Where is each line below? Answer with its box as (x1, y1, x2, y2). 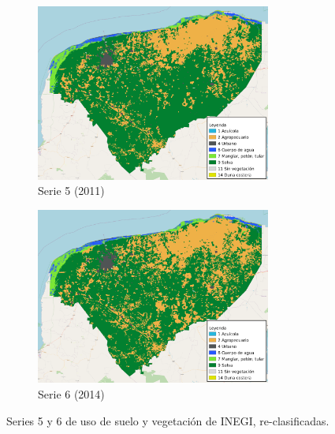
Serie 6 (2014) (38, 385, 105, 402)
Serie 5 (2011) (38, 182, 105, 199)
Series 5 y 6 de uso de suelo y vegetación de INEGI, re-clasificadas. (6, 412, 329, 428)
